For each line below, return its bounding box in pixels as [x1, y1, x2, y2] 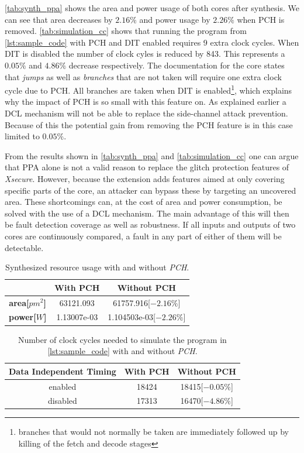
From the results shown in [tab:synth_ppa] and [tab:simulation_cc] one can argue [5, 149, 299, 162]
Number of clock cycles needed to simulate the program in [18, 333, 227, 345]
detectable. [5, 241, 44, 253]
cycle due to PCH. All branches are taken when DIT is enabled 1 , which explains [5, 83, 292, 96]
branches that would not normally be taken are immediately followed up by [18, 425, 289, 438]
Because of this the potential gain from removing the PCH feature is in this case [5, 118, 293, 131]
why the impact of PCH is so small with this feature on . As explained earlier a [5, 95, 286, 108]
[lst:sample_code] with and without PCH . [47, 345, 198, 357]
